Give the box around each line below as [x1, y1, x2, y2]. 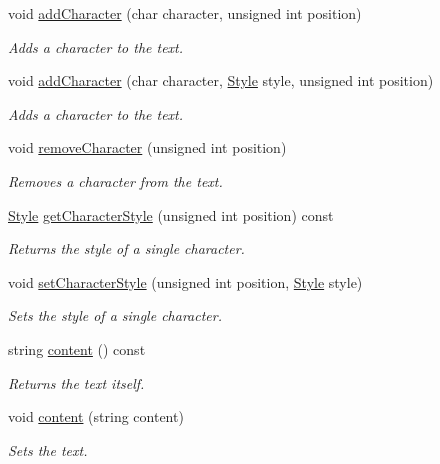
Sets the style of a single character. [8, 305, 222, 326]
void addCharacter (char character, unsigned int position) [8, 3, 362, 23]
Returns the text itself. [8, 372, 145, 393]
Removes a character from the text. [8, 170, 223, 191]
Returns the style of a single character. [8, 238, 245, 259]
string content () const [8, 338, 146, 359]
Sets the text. [8, 439, 88, 460]
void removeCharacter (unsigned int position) [8, 137, 287, 158]
